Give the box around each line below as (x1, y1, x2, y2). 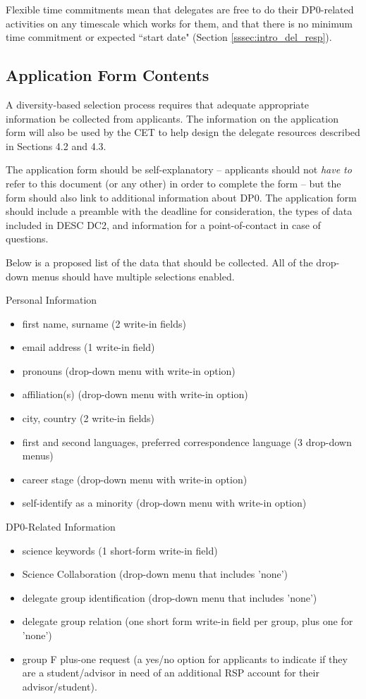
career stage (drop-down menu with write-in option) (22, 471, 248, 486)
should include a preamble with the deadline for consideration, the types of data (6, 204, 353, 218)
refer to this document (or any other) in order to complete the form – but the (6, 175, 341, 190)
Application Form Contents (6, 64, 209, 86)
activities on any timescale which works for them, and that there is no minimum (6, 16, 353, 30)
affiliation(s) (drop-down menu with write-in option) (22, 387, 248, 402)
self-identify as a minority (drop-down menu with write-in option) (22, 495, 307, 510)
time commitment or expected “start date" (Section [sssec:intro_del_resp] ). (6, 30, 332, 44)
